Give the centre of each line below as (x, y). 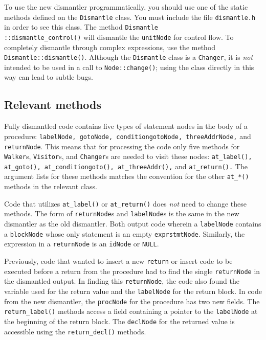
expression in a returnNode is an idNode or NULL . (82, 244)
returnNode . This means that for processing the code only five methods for (122, 146)
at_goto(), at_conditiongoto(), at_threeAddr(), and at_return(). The (126, 166)
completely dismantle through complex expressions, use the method (110, 47)
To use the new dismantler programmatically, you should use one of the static (126, 7)
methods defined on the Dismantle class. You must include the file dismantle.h (130, 17)
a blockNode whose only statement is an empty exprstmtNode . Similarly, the (125, 233)
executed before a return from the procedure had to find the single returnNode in (132, 271)
